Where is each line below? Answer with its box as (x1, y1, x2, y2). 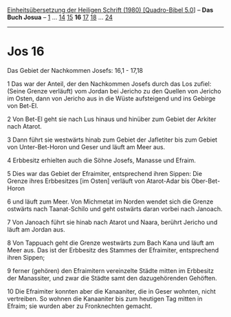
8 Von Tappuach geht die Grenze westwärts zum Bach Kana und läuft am (7, 239, 214, 247)
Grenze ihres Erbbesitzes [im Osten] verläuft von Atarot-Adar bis (7, 177, 190, 185)
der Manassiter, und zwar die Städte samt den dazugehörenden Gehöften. (7, 274, 218, 282)
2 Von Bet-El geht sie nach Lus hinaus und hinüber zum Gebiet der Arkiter (7, 115, 217, 123)
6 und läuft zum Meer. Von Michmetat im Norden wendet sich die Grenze (7, 197, 214, 206)
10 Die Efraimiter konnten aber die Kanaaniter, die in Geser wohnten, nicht (7, 287, 217, 295)
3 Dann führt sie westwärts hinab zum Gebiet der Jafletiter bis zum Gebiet (7, 135, 218, 144)
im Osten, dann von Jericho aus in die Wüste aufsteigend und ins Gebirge (7, 94, 216, 102)
